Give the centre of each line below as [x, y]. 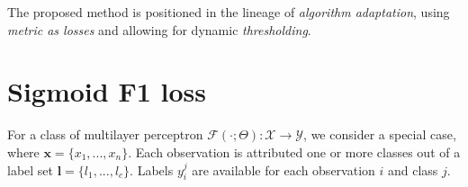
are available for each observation [283, 169]
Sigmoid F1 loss [107, 91]
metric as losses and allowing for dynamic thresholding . [159, 29]
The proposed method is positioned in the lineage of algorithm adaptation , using [229, 12]
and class [413, 169]
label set [31, 169]
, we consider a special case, [380, 134]
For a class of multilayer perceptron [105, 134]
